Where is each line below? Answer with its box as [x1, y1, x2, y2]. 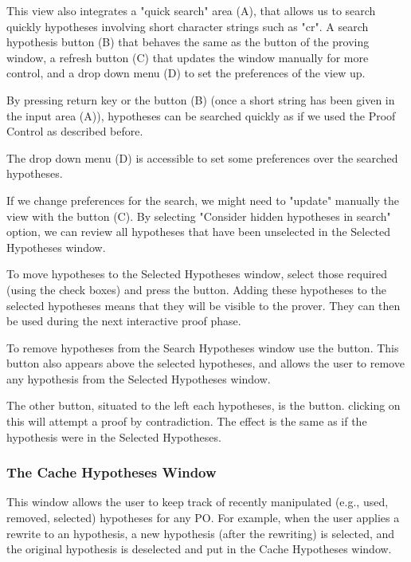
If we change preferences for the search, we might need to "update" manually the [6, 191, 399, 208]
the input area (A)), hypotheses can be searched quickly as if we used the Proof [6, 107, 396, 124]
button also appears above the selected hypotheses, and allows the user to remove [6, 355, 405, 371]
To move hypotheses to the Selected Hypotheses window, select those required [6, 265, 388, 282]
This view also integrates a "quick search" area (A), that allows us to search [6, 2, 376, 18]
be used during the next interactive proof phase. [6, 312, 241, 329]
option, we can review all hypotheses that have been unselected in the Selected [6, 223, 391, 240]
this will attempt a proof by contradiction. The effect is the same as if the [6, 413, 367, 430]
